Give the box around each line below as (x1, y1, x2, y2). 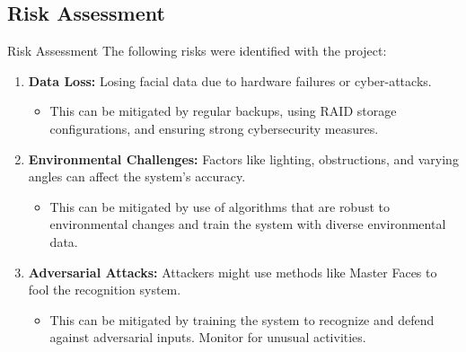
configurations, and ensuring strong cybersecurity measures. (49, 119, 379, 137)
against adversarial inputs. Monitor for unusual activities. (49, 328, 366, 347)
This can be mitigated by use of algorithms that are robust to (49, 197, 391, 216)
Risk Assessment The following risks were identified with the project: (7, 41, 387, 60)
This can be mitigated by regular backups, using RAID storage (49, 101, 397, 120)
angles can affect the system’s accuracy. (28, 167, 246, 186)
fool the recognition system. (28, 280, 181, 299)
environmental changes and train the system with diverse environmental (49, 215, 446, 233)
